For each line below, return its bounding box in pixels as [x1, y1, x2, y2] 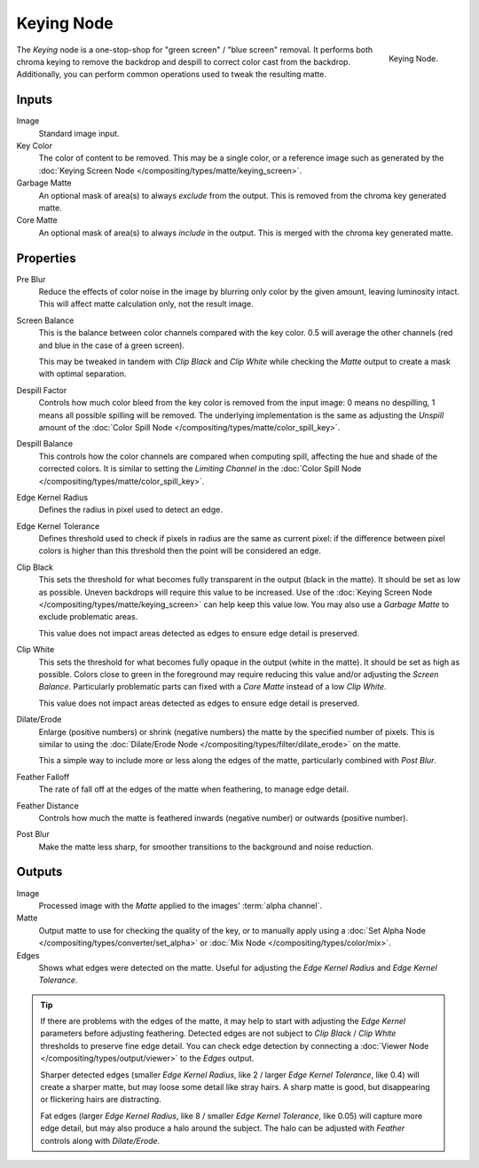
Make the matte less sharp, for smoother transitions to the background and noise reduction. [38, 841, 374, 852]
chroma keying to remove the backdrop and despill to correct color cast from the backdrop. [16, 56, 350, 67]
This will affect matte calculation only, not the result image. [38, 298, 255, 310]
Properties [16, 250, 76, 265]
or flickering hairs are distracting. [40, 1094, 161, 1105]
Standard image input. [38, 128, 120, 138]
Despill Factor [16, 384, 67, 395]
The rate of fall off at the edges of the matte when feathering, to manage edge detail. [38, 784, 349, 794]
